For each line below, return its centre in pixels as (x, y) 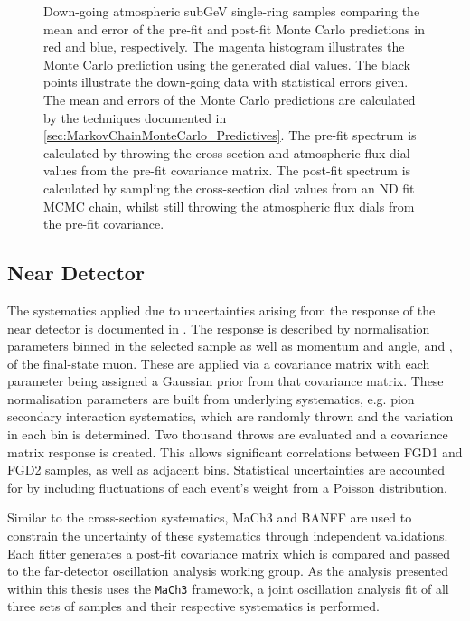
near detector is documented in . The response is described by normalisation (219, 328)
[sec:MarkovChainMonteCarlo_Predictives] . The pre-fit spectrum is (230, 135)
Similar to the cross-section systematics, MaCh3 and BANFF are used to (210, 517)
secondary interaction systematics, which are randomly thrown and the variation (230, 416)
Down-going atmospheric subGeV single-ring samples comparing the (232, 11)
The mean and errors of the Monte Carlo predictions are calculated (230, 99)
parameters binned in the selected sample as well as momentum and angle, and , (230, 346)
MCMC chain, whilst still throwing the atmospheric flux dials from (229, 206)
